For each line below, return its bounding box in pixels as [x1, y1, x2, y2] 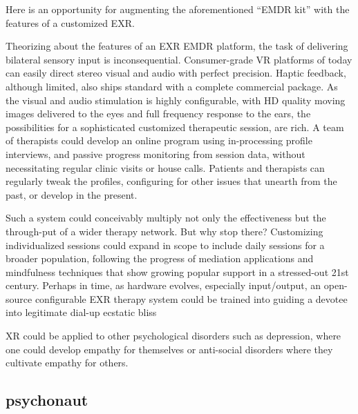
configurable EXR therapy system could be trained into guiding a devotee [35, 291, 348, 306]
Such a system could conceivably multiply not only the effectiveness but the [6, 210, 326, 225]
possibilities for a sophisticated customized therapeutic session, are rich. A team [6, 119, 344, 134]
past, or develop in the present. [6, 187, 138, 201]
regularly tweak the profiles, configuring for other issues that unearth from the [6, 174, 337, 188]
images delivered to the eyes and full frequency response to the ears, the [6, 106, 311, 121]
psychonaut [6, 389, 88, 411]
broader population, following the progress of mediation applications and [6, 251, 314, 266]
